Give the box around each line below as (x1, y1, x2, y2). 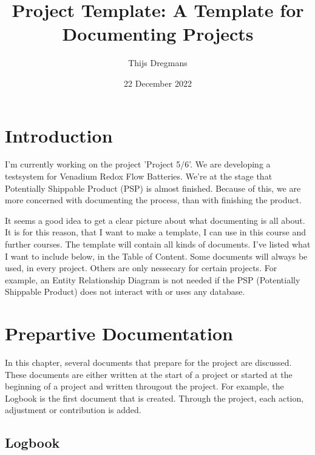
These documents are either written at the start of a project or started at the (5, 368, 293, 380)
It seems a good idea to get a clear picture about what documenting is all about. (5, 214, 305, 226)
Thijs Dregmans (128, 56, 188, 69)
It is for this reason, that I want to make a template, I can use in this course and (5, 226, 306, 238)
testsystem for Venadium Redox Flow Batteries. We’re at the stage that (5, 170, 273, 183)
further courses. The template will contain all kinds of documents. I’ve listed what (5, 238, 311, 250)
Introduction (5, 123, 113, 147)
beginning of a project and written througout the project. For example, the (5, 380, 284, 393)
